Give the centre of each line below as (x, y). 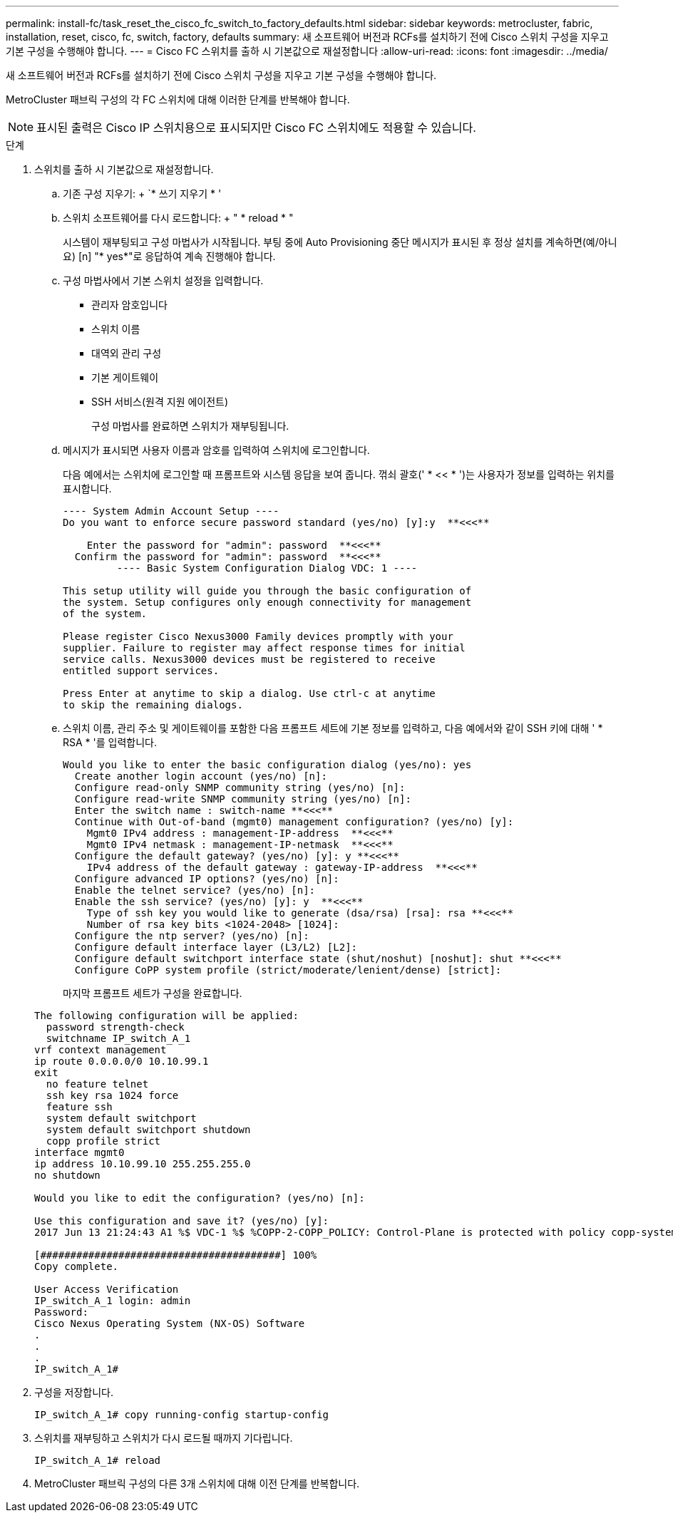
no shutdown (67, 1175)
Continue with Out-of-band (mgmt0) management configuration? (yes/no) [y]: (294, 822)
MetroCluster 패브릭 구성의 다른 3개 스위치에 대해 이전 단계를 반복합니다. (197, 1483)
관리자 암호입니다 (129, 305)
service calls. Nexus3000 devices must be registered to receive (249, 659)
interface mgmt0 (79, 1152)
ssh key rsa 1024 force (112, 1095)
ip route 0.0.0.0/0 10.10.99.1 (122, 1061)
